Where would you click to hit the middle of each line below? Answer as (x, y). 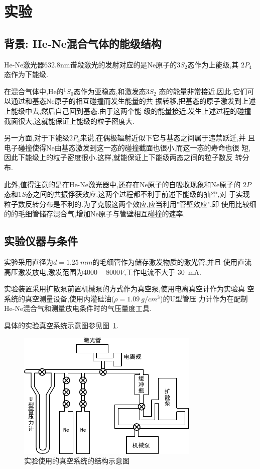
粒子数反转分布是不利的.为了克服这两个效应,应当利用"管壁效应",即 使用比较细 (130, 204)
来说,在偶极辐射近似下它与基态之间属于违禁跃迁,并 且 (168, 138)
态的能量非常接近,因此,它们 (203, 91)
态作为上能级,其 (213, 64)
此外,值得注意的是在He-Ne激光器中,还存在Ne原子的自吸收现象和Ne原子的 (122, 184)
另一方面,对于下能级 (37, 138)
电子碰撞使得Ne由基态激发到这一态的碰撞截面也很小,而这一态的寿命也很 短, (127, 147)
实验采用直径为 (29, 262)
